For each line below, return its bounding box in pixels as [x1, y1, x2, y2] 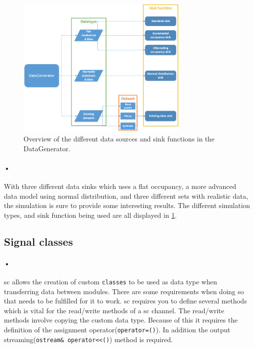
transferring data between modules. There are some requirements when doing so [4, 286, 244, 296]
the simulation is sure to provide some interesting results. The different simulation [4, 200, 250, 210]
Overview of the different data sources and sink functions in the [23, 133, 215, 143]
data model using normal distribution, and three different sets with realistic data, [4, 190, 248, 201]
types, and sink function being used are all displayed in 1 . [4, 209, 177, 220]
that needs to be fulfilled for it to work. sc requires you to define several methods [4, 296, 247, 306]
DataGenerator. [23, 143, 70, 153]
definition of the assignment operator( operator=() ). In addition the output [4, 324, 231, 334]
